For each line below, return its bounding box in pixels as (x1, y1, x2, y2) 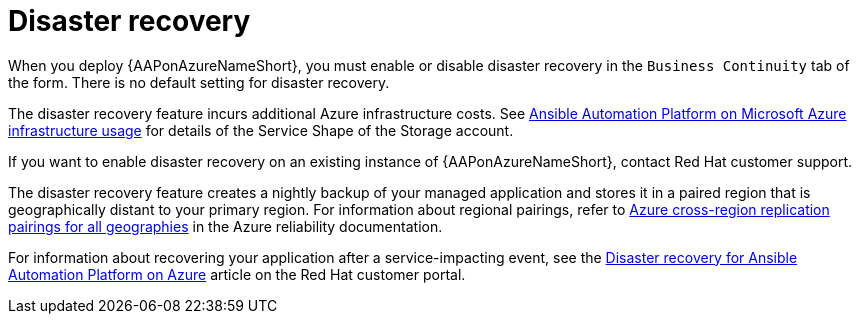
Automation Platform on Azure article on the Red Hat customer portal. (8, 265, 466, 283)
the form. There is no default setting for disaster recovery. (8, 73, 390, 91)
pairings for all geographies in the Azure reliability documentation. (8, 217, 443, 235)
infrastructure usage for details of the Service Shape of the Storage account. (8, 121, 514, 139)
